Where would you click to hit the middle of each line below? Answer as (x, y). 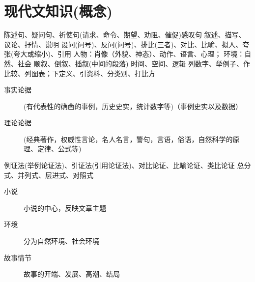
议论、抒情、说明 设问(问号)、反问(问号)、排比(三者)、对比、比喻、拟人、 (123, 44)
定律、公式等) (59, 149)
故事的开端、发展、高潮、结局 (72, 274)
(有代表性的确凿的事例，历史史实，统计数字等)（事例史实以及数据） (133, 106)
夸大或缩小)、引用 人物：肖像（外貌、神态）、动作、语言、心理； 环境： (129, 54)
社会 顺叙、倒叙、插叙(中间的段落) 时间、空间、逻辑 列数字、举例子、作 (134, 63)
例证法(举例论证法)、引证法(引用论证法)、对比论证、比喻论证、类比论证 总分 (127, 165)
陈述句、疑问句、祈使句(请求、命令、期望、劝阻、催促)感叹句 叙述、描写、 (125, 35)
